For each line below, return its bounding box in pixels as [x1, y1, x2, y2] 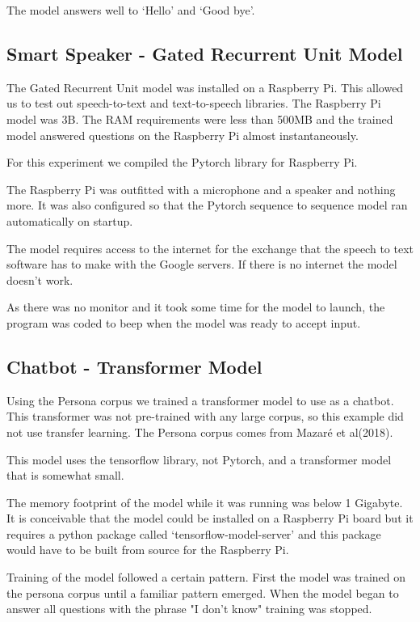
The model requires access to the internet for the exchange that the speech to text [6, 239, 414, 256]
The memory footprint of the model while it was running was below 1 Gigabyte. [6, 493, 403, 510]
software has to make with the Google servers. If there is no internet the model [6, 256, 397, 273]
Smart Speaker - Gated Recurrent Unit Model [6, 40, 403, 66]
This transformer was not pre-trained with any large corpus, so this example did [6, 408, 404, 425]
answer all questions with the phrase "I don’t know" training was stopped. [6, 600, 372, 617]
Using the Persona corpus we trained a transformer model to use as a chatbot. [6, 391, 394, 408]
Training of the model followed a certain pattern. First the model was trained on [6, 569, 406, 586]
